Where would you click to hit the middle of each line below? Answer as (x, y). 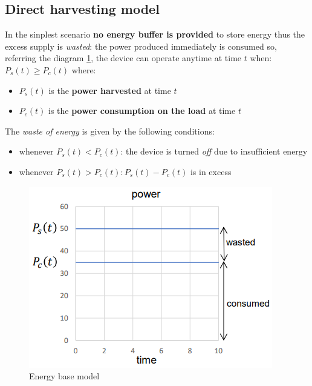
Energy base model (64, 376)
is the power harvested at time (110, 90)
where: (84, 69)
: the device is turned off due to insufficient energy (214, 151)
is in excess (211, 171)
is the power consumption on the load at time (142, 111)
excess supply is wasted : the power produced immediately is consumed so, (141, 46)
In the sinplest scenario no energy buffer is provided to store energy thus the (155, 34)
